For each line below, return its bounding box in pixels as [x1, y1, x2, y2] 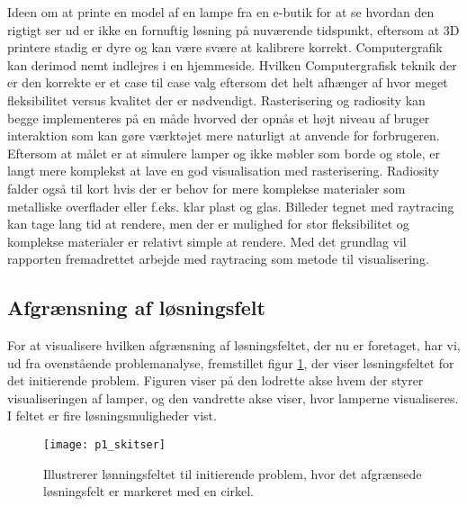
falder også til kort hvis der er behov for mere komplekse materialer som [7, 178, 406, 197]
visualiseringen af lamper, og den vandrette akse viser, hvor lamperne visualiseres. [7, 388, 459, 407]
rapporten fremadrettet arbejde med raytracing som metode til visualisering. [7, 249, 429, 268]
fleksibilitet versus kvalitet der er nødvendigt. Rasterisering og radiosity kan [7, 90, 426, 109]
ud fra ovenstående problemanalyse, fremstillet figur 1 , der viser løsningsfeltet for [7, 353, 454, 372]
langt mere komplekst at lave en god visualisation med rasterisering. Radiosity [7, 161, 439, 180]
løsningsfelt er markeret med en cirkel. [43, 482, 255, 501]
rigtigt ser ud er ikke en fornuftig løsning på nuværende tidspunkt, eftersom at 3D [7, 20, 460, 39]
